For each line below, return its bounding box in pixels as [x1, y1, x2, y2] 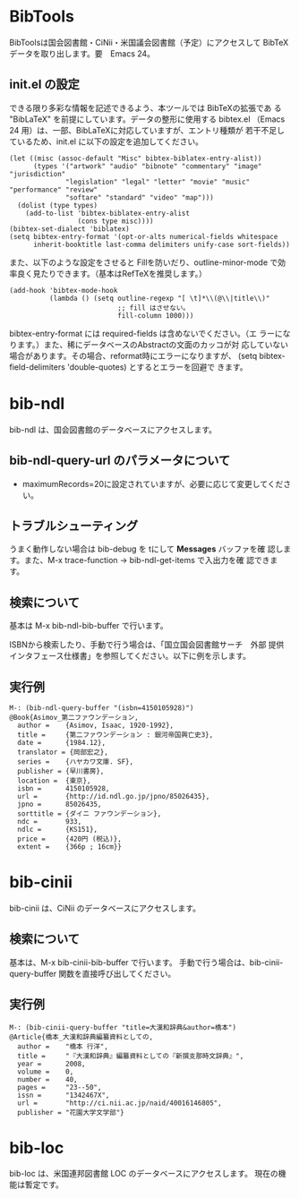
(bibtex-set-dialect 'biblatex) [9, 224, 130, 234]
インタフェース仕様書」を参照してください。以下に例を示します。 [9, 651, 252, 662]
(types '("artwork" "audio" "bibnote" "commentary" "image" [32, 161, 262, 171]
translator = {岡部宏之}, [17, 748, 109, 757]
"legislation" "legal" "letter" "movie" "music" [65, 177, 251, 186]
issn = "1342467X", [17, 1091, 110, 1100]
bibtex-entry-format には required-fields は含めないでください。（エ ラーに [9, 328, 284, 338]
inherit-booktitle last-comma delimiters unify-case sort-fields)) [32, 240, 291, 249]
